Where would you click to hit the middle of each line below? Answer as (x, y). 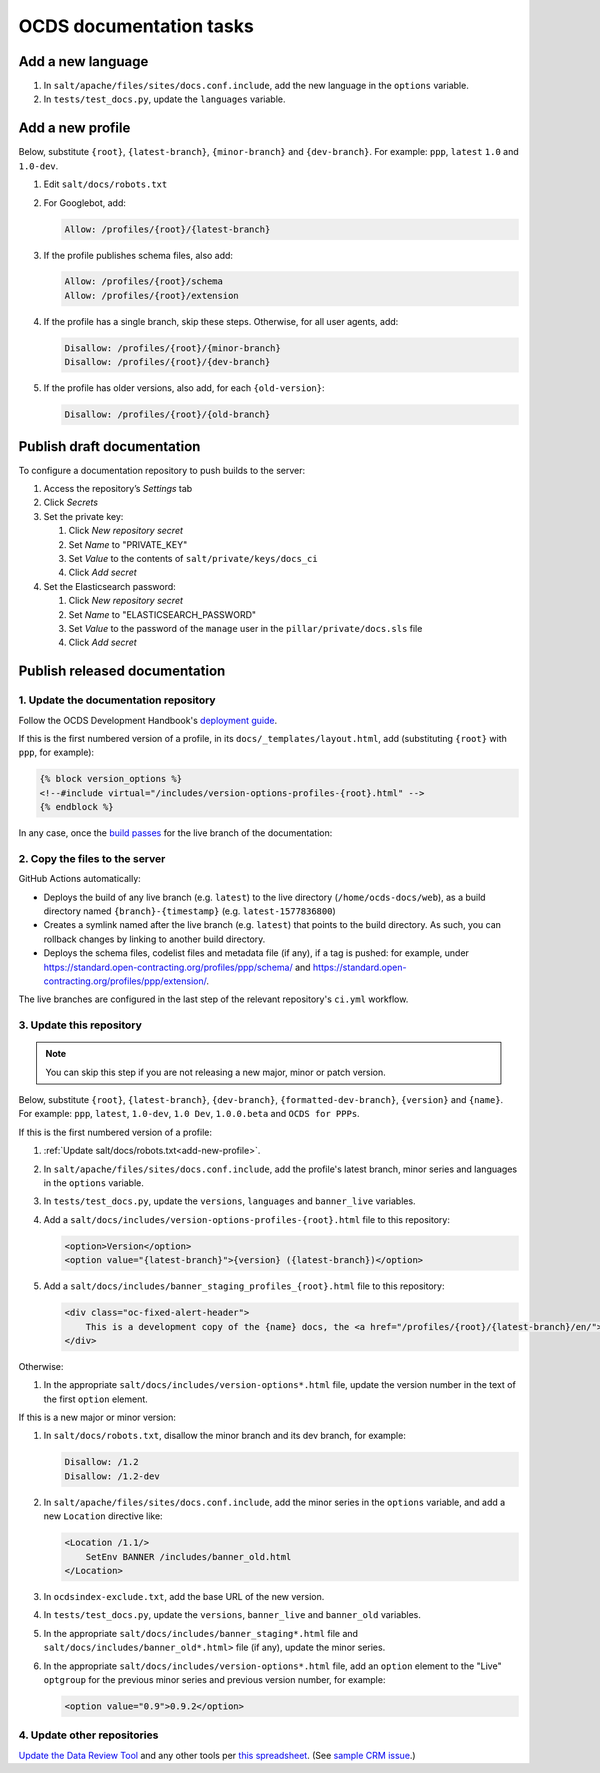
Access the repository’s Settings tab (118, 489)
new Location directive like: (103, 1516)
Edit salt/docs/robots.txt (105, 184)
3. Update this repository (80, 1025)
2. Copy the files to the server (92, 858)
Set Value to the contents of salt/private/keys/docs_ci (193, 559)
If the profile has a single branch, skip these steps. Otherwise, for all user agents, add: (221, 321)
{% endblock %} (76, 807)
